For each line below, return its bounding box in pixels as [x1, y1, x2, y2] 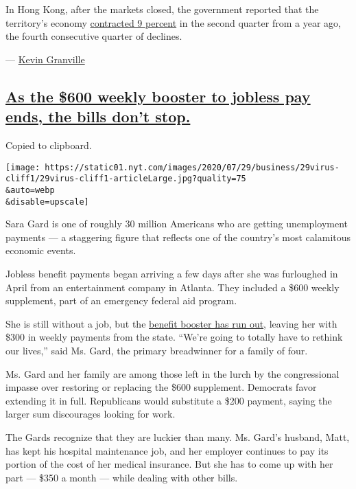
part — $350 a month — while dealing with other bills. [5, 470, 238, 484]
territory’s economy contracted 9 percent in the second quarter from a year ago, [5, 15, 341, 30]
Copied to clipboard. [5, 137, 92, 152]
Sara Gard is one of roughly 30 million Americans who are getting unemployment [5, 216, 348, 231]
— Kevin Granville [5, 52, 85, 66]
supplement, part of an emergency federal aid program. [5, 293, 237, 308]
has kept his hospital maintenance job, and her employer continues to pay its [5, 443, 329, 457]
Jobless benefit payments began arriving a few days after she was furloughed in [5, 266, 338, 280]
